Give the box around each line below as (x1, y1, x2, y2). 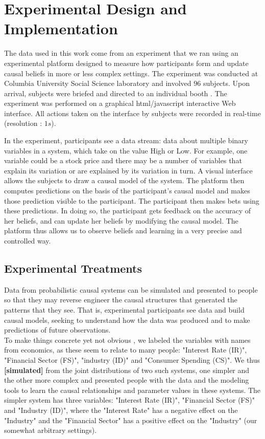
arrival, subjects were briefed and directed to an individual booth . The (4, 87, 227, 98)
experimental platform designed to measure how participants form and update (4, 57, 249, 68)
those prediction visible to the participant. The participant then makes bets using (4, 195, 259, 206)
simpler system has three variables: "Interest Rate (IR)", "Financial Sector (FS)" (4, 394, 255, 405)
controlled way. (4, 235, 51, 246)
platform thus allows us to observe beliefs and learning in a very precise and (4, 225, 242, 236)
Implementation (4, 18, 118, 39)
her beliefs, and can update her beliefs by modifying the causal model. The (4, 215, 238, 226)
